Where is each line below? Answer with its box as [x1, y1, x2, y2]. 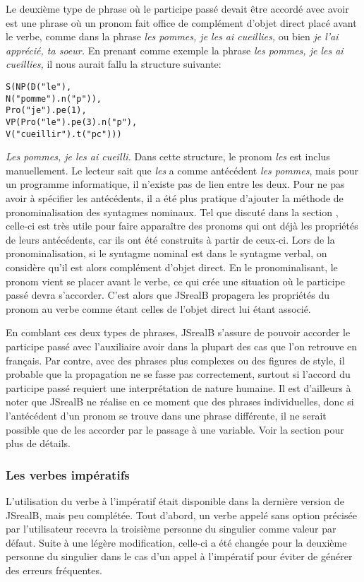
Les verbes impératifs [6, 465, 130, 483]
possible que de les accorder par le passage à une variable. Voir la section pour [6, 422, 344, 436]
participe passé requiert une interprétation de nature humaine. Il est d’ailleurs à [6, 380, 351, 395]
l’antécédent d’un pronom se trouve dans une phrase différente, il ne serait [6, 408, 327, 422]
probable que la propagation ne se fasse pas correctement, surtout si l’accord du [6, 367, 351, 381]
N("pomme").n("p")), [6, 93, 102, 104]
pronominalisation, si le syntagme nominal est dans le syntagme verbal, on [6, 246, 327, 261]
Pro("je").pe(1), [6, 105, 87, 116]
